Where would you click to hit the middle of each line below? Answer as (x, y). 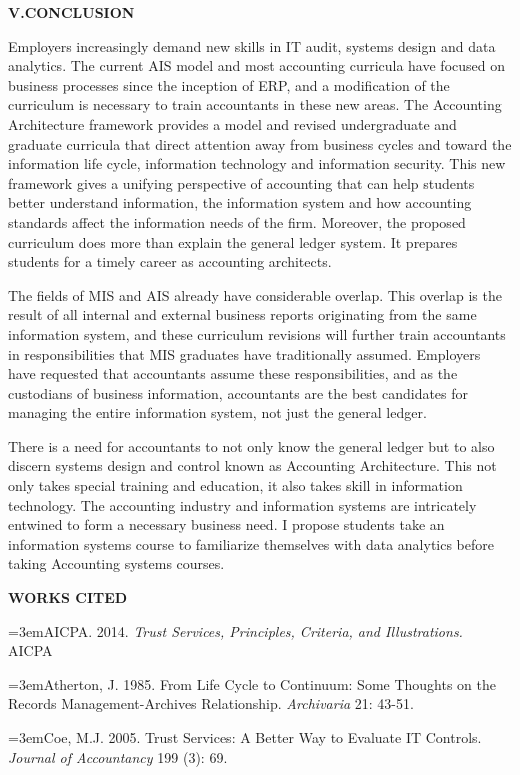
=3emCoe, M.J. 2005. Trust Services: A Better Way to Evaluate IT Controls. (245, 737)
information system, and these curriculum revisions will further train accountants (257, 333)
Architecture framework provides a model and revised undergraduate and (232, 123)
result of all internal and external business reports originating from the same (242, 314)
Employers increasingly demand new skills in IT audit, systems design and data (252, 45)
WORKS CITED (68, 597)
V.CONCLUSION (71, 12)
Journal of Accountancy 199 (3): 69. (118, 756)
